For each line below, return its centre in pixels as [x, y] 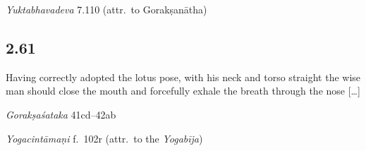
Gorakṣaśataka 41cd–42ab [61, 114]
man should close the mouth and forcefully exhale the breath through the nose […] [183, 91]
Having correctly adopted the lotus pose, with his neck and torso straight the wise [183, 77]
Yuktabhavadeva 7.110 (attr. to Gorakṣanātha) [106, 9]
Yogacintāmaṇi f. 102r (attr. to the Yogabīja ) [104, 138]
